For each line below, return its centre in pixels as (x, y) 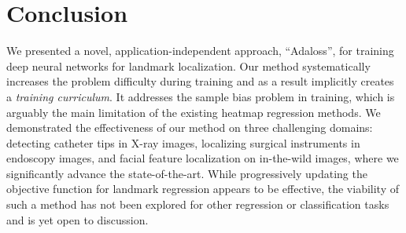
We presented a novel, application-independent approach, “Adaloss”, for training (200, 51)
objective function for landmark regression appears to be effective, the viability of (203, 189)
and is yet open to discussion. (78, 219)
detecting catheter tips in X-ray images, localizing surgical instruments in (183, 142)
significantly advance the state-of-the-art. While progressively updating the (187, 173)
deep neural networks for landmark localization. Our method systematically (188, 66)
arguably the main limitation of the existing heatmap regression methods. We (194, 112)
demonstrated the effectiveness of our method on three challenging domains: (190, 127)
